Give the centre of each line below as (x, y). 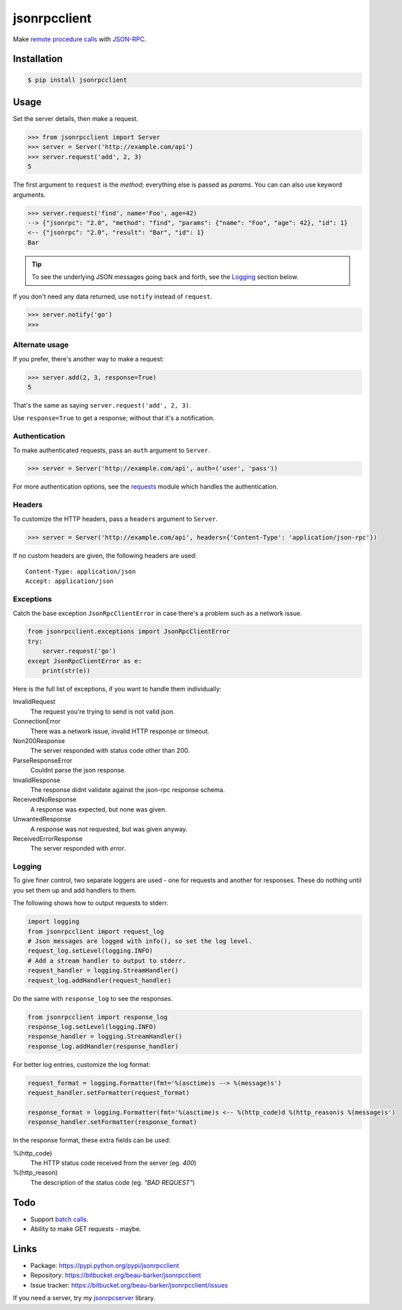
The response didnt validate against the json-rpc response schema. (128, 789)
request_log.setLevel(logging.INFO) (90, 951)
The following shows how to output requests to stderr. (91, 903)
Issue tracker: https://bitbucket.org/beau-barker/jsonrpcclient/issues (129, 1285)
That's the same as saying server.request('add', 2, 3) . (102, 405)
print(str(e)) (66, 671)
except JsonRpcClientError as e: (85, 661)
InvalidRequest (34, 702)
